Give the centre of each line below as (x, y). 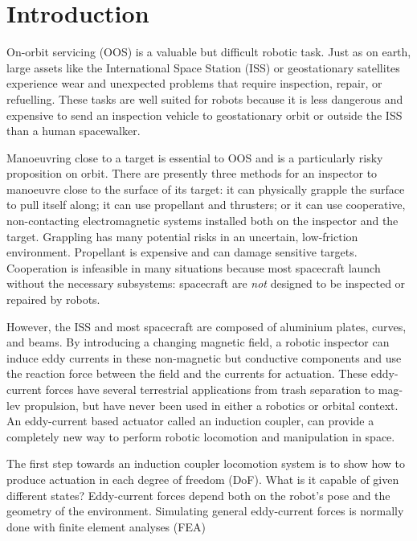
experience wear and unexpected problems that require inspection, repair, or (194, 83)
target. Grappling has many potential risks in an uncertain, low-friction (182, 236)
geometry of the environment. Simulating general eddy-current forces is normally (205, 511)
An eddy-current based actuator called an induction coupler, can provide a (190, 421)
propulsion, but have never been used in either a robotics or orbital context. (211, 405)
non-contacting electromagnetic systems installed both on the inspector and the (202, 221)
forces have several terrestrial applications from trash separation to (210, 389)
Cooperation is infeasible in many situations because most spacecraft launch (194, 267)
